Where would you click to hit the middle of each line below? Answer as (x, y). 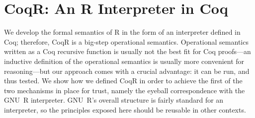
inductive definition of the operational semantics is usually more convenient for (124, 61)
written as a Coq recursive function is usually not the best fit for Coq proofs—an (127, 51)
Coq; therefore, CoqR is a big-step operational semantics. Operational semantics (126, 41)
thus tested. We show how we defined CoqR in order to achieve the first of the (123, 81)
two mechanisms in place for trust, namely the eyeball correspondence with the (125, 90)
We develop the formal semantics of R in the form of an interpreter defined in (122, 32)
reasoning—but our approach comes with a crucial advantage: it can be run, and (127, 71)
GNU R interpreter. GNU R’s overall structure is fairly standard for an (114, 100)
